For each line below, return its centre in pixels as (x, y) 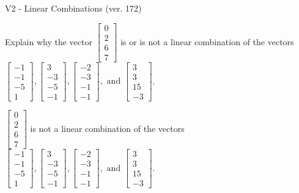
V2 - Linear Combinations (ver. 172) (73, 8)
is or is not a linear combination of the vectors (207, 41)
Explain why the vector (49, 41)
